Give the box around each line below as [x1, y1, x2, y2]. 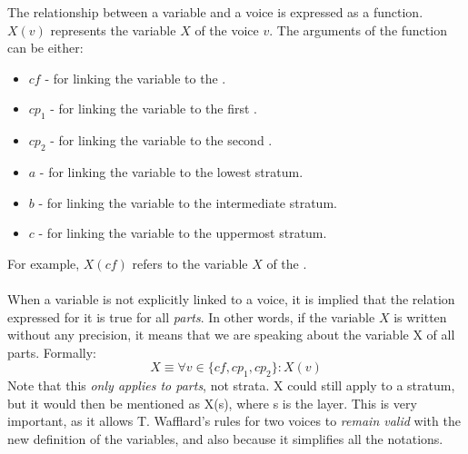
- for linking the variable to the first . [50, 99, 257, 118]
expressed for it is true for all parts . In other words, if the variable [7, 307, 375, 326]
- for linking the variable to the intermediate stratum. [38, 192, 337, 212]
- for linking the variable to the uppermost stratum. [38, 223, 327, 242]
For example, [7, 253, 80, 272]
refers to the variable [132, 253, 248, 272]
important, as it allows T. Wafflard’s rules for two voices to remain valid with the [7, 411, 461, 430]
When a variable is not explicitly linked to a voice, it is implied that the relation [7, 289, 455, 308]
